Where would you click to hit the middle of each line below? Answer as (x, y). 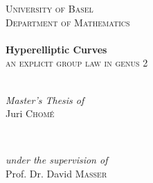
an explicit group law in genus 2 (77, 63)
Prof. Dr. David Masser (56, 173)
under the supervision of (57, 160)
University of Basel (49, 8)
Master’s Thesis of (45, 99)
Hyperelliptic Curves (56, 49)
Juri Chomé (30, 113)
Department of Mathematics (68, 22)
